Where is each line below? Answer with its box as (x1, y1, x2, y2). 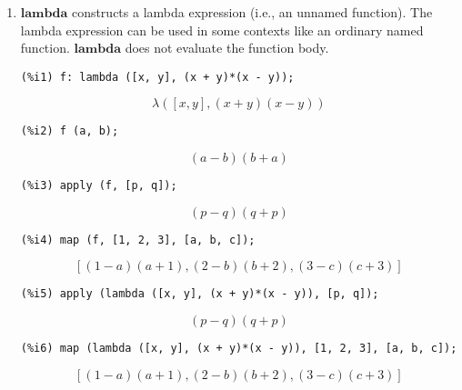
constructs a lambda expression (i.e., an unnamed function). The (71, 3, 433, 21)
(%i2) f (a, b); (20, 125, 119, 138)
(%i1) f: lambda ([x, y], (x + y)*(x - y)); (20, 70, 295, 84)
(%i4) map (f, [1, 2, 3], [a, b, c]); (20, 233, 256, 246)
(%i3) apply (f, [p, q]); (20, 179, 177, 193)
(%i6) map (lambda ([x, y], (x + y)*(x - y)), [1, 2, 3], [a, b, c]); (20, 342, 457, 355)
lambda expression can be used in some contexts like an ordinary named (20, 20, 424, 39)
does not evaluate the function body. (125, 38, 329, 57)
